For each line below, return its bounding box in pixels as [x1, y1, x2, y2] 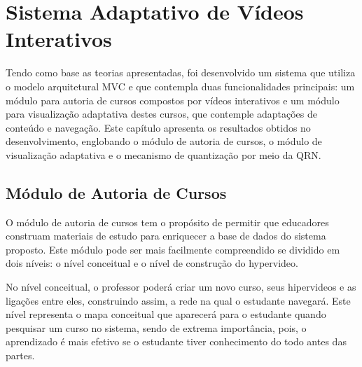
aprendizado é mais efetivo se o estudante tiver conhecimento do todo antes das [6, 334, 347, 349]
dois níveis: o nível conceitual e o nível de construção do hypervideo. [6, 256, 298, 270]
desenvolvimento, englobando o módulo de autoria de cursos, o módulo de [6, 134, 322, 148]
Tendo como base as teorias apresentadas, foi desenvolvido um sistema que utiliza [6, 65, 356, 80]
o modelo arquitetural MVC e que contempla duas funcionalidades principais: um [6, 78, 355, 93]
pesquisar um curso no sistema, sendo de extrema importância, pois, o [6, 320, 307, 335]
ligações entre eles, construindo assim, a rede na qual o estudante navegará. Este [6, 293, 351, 307]
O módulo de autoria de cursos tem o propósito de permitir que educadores [6, 214, 329, 229]
